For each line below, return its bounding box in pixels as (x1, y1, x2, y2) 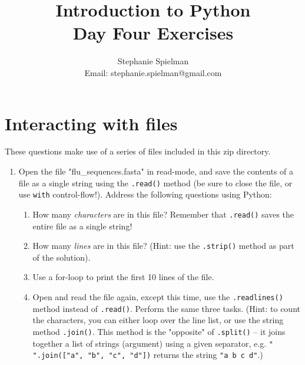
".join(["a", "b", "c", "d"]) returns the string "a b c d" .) (32, 348, 263, 361)
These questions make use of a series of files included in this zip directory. (5, 145, 271, 157)
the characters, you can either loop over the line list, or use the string (32, 314, 284, 326)
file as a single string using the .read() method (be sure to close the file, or (18, 176, 293, 189)
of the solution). (32, 251, 91, 263)
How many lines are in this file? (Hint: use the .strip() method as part (32, 239, 294, 252)
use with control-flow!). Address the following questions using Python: (18, 188, 272, 200)
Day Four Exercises (72, 21, 234, 45)
